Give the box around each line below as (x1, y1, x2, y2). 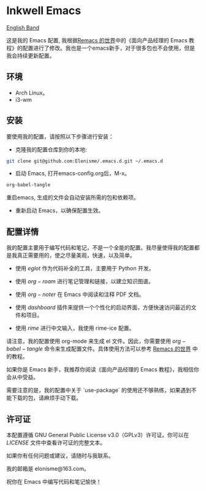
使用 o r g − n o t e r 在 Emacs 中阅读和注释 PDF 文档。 (15, 291, 145, 298)
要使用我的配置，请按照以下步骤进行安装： (6, 132, 114, 140)
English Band (6, 24, 40, 31)
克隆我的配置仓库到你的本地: (15, 145, 87, 153)
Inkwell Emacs (6, 4, 82, 18)
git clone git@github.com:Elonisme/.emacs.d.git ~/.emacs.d (6, 158, 164, 164)
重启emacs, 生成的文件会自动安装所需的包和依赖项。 (6, 194, 139, 201)
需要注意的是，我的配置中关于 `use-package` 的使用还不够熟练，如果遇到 (6, 387, 192, 394)
